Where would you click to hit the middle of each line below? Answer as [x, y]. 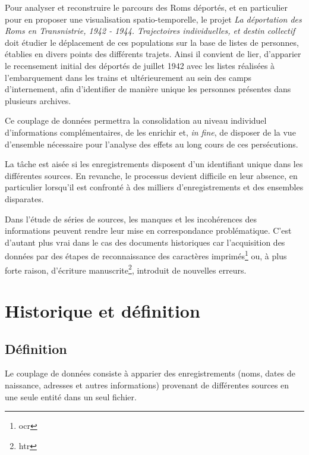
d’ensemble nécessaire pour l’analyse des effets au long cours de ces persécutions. [152, 144]
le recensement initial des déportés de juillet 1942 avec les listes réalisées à [140, 65]
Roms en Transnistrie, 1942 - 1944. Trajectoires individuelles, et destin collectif [150, 31]
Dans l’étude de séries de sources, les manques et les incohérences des [131, 219]
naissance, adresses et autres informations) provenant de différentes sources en [147, 385]
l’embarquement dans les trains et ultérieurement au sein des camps [128, 77]
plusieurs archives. [38, 100]
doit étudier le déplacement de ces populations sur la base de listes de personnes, [152, 42]
